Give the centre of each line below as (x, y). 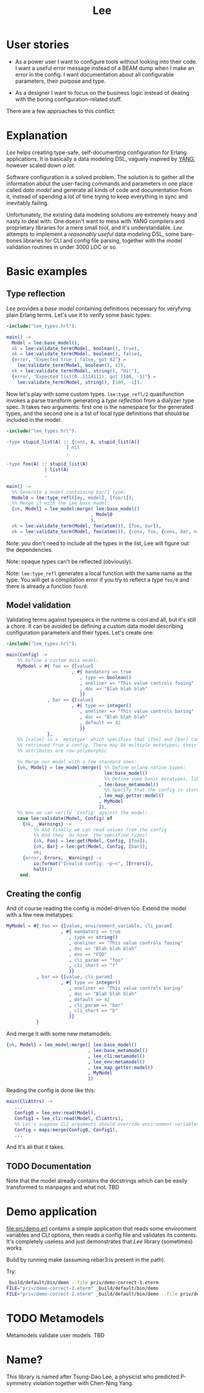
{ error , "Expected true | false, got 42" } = (69, 360)
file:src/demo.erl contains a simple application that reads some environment (101, 1229)
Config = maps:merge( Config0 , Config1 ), (66, 1130)
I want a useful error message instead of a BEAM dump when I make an (104, 68)
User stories (38, 45)
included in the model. (34, 419)
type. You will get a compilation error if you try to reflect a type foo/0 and (98, 580)
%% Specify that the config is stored (153, 790)
